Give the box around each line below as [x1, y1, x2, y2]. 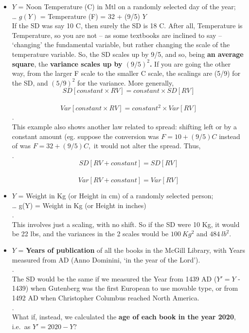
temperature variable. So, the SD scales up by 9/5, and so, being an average [12, 49, 244, 59]
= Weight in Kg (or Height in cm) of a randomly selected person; [18, 191, 213, 200]
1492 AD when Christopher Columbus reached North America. [12, 292, 199, 302]
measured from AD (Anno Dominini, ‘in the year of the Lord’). [12, 254, 200, 264]
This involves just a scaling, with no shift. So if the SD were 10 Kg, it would [12, 219, 240, 229]
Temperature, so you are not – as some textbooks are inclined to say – [12, 30, 222, 40]
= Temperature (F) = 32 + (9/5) [40, 11, 141, 21]
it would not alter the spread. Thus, [93, 140, 201, 151]
